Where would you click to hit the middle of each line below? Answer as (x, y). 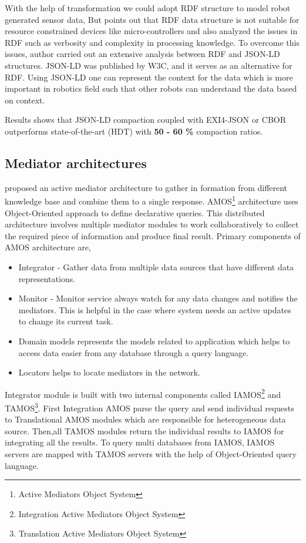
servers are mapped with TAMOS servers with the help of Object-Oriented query (151, 453)
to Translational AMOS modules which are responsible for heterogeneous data (145, 419)
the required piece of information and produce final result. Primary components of (153, 235)
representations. (47, 278)
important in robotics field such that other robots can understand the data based (151, 88)
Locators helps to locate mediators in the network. (109, 372)
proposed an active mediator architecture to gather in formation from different (146, 187)
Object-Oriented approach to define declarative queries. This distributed (135, 212)
